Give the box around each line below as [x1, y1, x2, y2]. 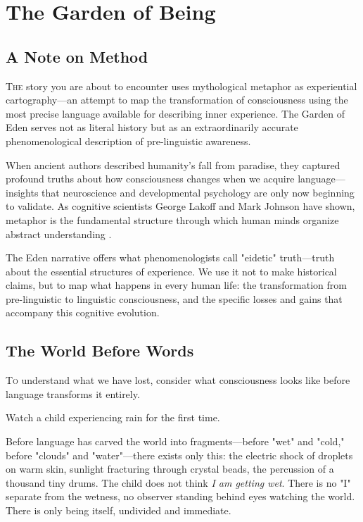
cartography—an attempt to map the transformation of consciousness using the [6, 92, 348, 107]
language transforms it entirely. [6, 386, 140, 401]
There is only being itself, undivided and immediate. [6, 503, 231, 518]
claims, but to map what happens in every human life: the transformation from [6, 278, 347, 292]
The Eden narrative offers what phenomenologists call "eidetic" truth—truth [6, 250, 335, 265]
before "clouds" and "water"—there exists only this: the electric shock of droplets [6, 447, 353, 462]
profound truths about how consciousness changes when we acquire [6, 171, 295, 186]
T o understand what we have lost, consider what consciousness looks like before [6, 373, 350, 387]
